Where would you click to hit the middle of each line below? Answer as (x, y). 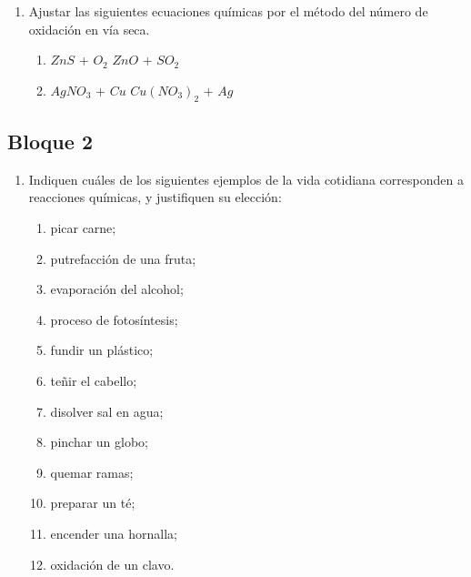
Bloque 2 (50, 141)
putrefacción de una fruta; (123, 258)
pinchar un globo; (100, 442)
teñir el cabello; (94, 380)
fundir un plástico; (102, 350)
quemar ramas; (92, 472)
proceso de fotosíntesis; (114, 319)
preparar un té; (93, 503)
